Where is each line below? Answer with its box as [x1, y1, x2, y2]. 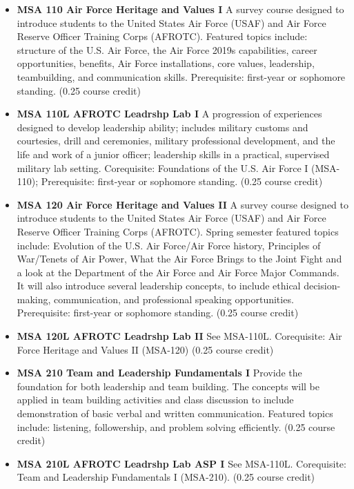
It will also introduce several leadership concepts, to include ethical [17, 278, 301, 293]
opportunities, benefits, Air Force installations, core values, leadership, [17, 56, 315, 70]
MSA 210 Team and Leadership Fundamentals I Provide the [17, 365, 302, 380]
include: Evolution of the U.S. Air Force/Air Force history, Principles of [17, 238, 321, 252]
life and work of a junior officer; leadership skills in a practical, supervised [17, 146, 330, 161]
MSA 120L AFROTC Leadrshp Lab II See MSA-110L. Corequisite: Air [17, 329, 342, 343]
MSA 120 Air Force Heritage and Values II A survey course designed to [17, 197, 348, 211]
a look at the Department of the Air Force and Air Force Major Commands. [17, 265, 340, 279]
